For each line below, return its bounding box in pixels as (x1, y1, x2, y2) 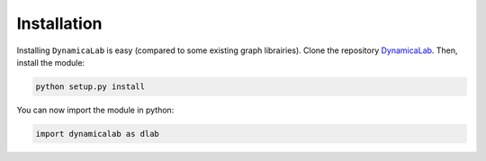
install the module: (16, 57, 85, 67)
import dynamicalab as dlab (35, 129, 159, 139)
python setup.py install (35, 81, 146, 92)
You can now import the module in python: (16, 104, 175, 115)
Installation (16, 13, 103, 33)
